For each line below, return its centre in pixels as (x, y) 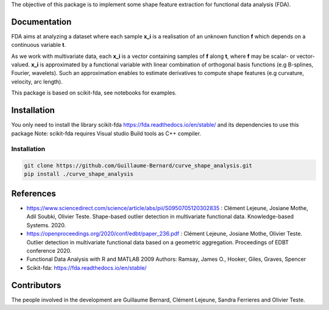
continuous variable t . (39, 45)
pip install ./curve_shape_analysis (79, 174)
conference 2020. (49, 250)
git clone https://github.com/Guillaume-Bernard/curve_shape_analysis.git (138, 166)
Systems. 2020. (46, 225)
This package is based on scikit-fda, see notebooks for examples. (94, 93)
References (34, 193)
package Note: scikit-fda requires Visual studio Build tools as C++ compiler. (106, 133)
